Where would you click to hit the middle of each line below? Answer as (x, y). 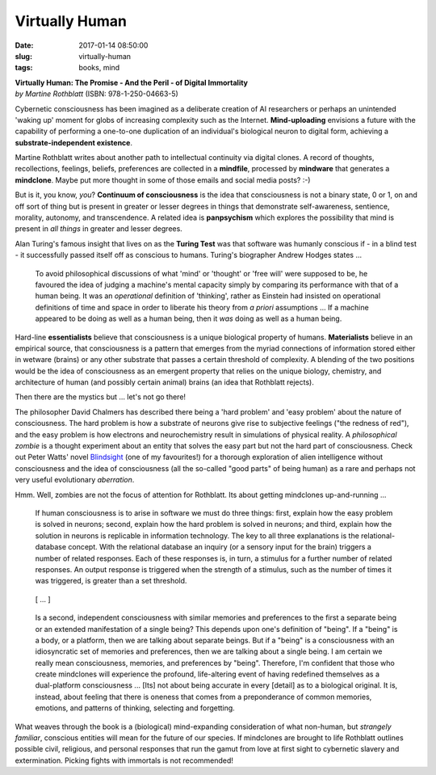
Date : (24, 45)
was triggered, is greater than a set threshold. (111, 581)
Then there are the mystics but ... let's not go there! (100, 397)
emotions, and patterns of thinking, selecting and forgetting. (135, 708)
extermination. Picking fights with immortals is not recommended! (124, 760)
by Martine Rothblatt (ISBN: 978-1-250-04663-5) (97, 94)
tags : (24, 68)
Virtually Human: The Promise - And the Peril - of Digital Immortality (132, 82)
